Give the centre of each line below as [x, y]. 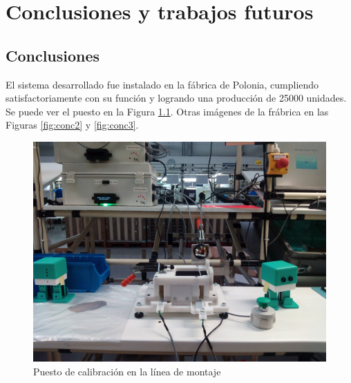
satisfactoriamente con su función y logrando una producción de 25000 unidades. [176, 98]
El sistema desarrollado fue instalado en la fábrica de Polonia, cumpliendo [162, 84]
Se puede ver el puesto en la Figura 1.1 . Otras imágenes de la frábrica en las [167, 111]
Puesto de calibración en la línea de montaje [127, 371]
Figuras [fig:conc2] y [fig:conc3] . [72, 125]
